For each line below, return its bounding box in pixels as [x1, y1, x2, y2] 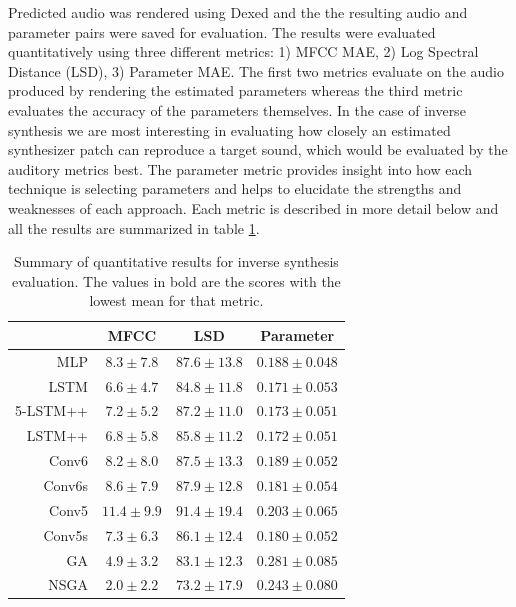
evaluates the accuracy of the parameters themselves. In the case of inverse [8, 99, 466, 120]
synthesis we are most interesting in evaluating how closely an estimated [8, 119, 451, 140]
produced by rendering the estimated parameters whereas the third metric [8, 80, 463, 101]
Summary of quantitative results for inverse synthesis [13, 251, 339, 272]
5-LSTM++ [15, 400, 88, 421]
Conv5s [43, 524, 88, 545]
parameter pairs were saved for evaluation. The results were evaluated [8, 21, 436, 42]
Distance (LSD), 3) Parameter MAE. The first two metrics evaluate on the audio [8, 60, 504, 81]
